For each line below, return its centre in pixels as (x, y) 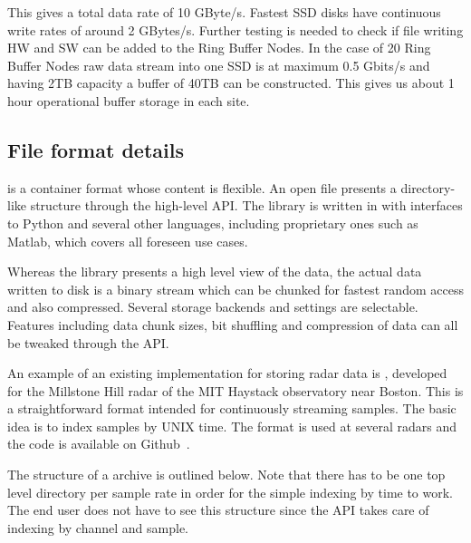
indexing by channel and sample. (98, 527)
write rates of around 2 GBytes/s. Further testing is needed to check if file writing (235, 29)
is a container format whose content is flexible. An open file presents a (202, 187)
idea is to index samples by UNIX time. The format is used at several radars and (232, 426)
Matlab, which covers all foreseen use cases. (128, 241)
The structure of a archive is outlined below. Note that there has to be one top (226, 475)
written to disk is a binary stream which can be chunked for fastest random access (235, 289)
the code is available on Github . (99, 444)
